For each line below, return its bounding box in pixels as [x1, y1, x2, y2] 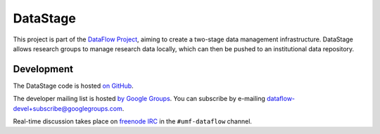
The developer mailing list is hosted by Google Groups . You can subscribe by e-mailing [13, 95, 265, 103]
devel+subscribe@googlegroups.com [13, 104, 123, 112]
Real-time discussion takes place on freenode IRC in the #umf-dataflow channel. [13, 117, 253, 126]
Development [13, 63, 74, 75]
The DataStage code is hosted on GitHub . [13, 81, 134, 90]
